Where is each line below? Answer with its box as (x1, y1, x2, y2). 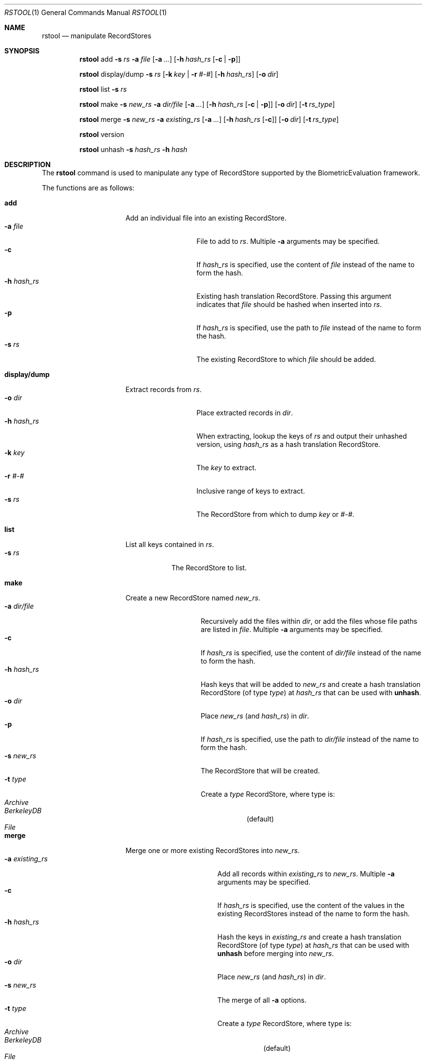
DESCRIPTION (4, 160, 51, 169)
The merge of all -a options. (217, 996, 307, 1004)
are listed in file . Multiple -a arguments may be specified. (201, 625, 383, 633)
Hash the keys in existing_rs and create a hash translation (217, 933, 402, 941)
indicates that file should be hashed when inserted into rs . (196, 300, 382, 308)
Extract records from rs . (125, 385, 202, 394)
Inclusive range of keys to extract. (196, 487, 305, 495)
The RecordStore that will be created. (201, 767, 320, 775)
